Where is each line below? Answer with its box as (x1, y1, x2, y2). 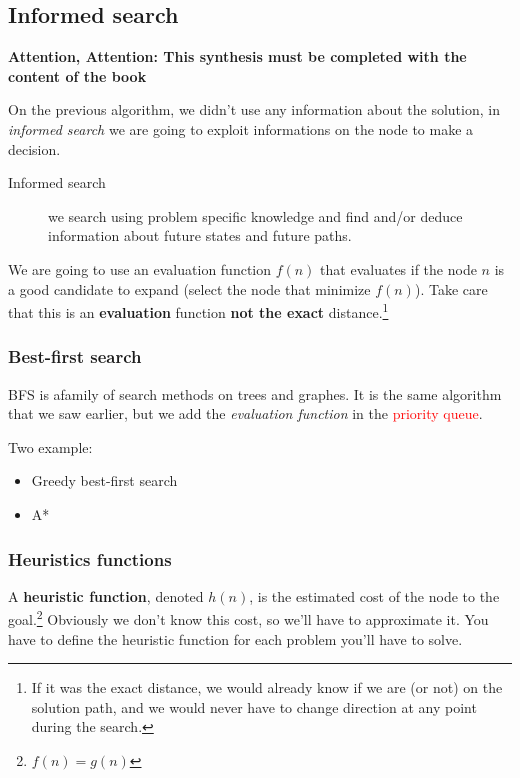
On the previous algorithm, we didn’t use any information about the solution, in (8, 99, 500, 120)
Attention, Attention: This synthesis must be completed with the (8, 46, 467, 67)
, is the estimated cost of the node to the (249, 585, 500, 606)
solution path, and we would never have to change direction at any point (31, 696, 477, 717)
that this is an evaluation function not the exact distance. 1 (8, 299, 389, 322)
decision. (8, 138, 61, 159)
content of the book (8, 65, 147, 86)
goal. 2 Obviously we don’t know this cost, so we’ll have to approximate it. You (8, 606, 489, 630)
